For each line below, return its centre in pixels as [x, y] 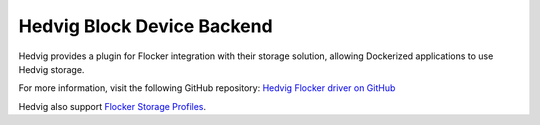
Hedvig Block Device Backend [146, 26]
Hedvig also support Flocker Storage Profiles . [112, 106]
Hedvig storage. [51, 69]
